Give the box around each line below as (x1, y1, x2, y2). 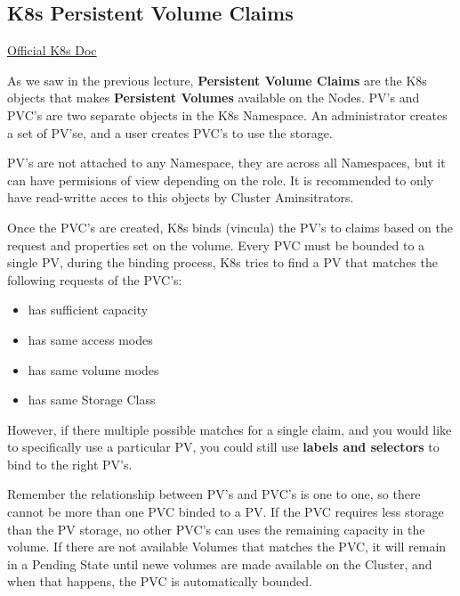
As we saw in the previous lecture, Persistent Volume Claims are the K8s (7, 70, 427, 89)
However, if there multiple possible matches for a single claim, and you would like (7, 420, 452, 438)
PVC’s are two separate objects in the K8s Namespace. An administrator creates (7, 105, 448, 124)
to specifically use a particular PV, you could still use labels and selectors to (7, 437, 440, 456)
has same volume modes (28, 360, 159, 379)
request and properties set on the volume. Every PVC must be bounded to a (7, 235, 425, 254)
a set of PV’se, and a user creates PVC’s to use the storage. (7, 123, 333, 142)
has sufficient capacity (28, 300, 149, 319)
